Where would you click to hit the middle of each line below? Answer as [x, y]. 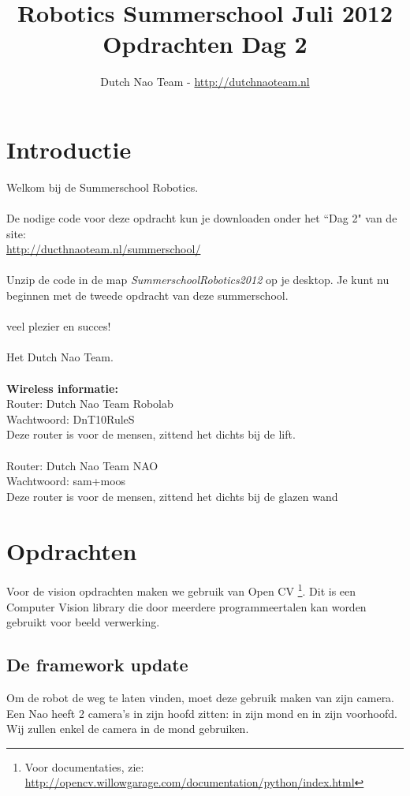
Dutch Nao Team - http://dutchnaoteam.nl [205, 82]
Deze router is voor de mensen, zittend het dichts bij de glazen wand [172, 496]
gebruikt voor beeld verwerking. [83, 622]
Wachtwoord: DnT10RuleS [71, 419]
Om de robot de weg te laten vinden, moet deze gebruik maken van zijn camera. [201, 698]
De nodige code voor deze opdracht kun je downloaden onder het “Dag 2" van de [202, 218]
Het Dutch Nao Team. [60, 357]
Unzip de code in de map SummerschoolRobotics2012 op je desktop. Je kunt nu [198, 280]
